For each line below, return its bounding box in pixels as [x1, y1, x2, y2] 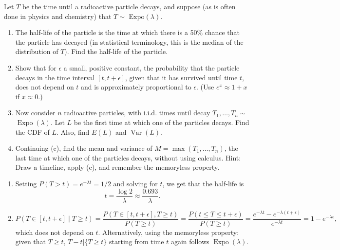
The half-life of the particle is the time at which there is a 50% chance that [15, 27, 240, 37]
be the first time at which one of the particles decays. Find [74, 117, 249, 127]
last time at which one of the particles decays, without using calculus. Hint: [15, 152, 241, 162]
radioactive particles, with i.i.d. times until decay [64, 107, 210, 118]
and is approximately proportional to [81, 82, 191, 92]
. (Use [196, 82, 214, 92]
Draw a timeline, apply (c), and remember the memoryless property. [15, 162, 220, 172]
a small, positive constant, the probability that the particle [63, 62, 240, 72]
